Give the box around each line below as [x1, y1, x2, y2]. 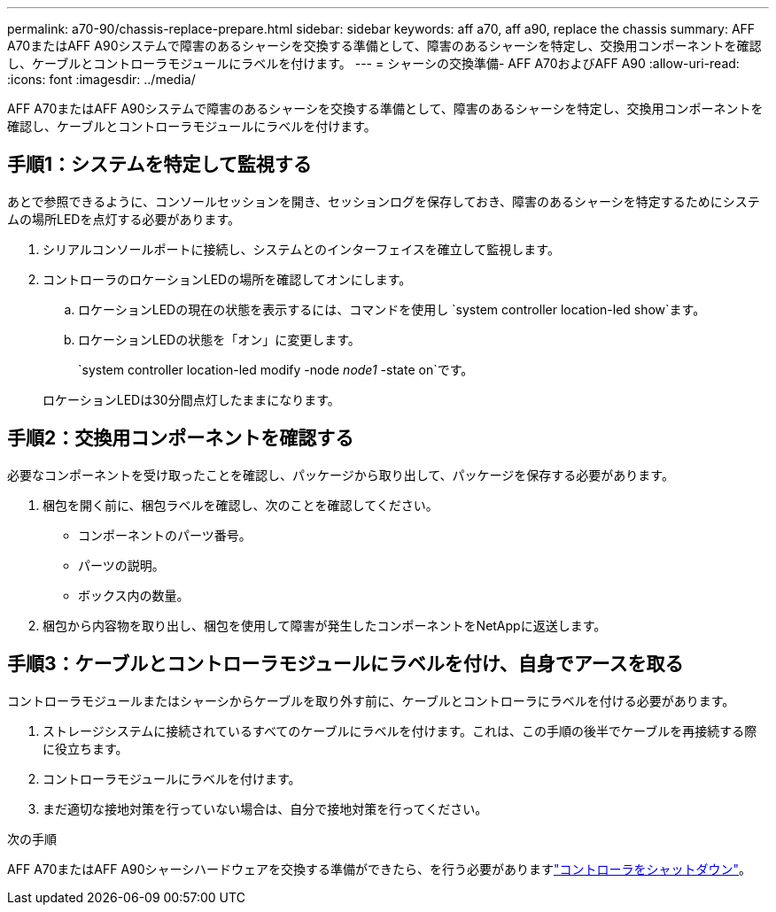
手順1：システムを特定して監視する [7, 153, 312, 176]
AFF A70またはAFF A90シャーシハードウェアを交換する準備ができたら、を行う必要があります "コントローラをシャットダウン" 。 [7, 861, 751, 877]
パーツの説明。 [78, 557, 165, 573]
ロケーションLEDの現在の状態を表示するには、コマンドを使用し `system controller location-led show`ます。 [78, 301, 706, 317]
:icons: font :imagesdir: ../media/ [7, 72, 196, 87]
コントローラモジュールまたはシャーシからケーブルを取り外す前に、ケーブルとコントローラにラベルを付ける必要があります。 [7, 692, 735, 708]
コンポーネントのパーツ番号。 [78, 527, 252, 543]
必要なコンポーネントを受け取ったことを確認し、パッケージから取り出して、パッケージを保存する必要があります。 [7, 467, 674, 483]
